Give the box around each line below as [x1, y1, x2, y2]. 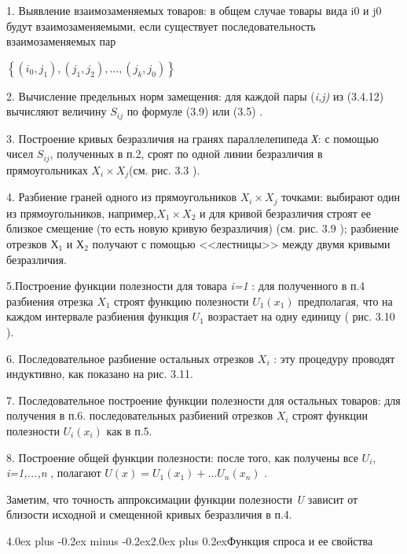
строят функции [292, 407, 368, 424]
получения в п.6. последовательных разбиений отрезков [6, 407, 273, 424]
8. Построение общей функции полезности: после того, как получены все [6, 449, 358, 465]
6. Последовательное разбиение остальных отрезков [6, 350, 255, 366]
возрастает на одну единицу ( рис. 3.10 [207, 308, 395, 325]
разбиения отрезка [6, 292, 93, 309]
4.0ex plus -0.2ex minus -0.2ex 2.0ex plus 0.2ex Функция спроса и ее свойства [6, 532, 373, 548]
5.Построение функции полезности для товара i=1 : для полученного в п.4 [6, 277, 365, 294]
